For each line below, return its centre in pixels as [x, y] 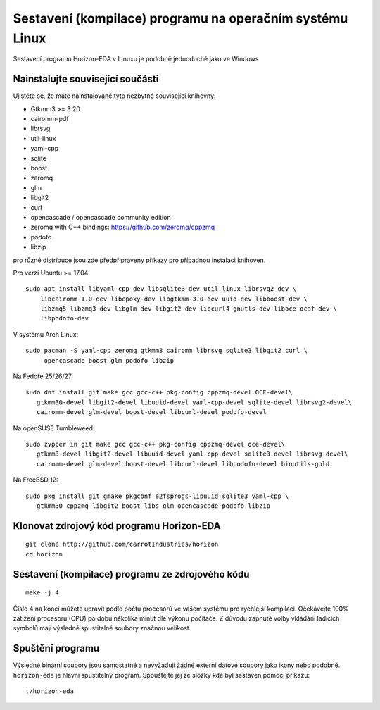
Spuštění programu [56, 648]
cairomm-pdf [50, 119]
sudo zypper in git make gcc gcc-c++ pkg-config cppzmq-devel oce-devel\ [156, 444]
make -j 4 [42, 593]
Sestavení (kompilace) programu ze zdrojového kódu [131, 574]
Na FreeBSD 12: [36, 480]
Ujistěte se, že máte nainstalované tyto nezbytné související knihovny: [114, 96]
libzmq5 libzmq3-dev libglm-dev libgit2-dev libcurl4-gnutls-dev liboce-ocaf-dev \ [189, 309]
